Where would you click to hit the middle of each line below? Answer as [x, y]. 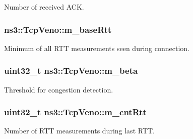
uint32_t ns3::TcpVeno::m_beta [71, 71]
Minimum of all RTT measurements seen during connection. [97, 48]
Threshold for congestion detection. [59, 89]
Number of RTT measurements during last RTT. [79, 131]
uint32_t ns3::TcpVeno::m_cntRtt [75, 112]
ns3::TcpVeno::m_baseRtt [58, 29]
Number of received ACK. [44, 7]
